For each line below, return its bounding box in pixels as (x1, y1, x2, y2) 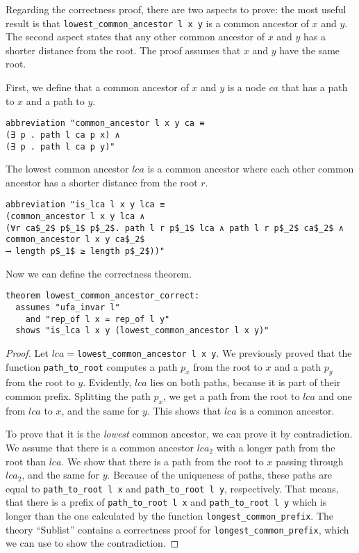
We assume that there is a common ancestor (6, 440, 194, 454)
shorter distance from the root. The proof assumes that (6, 42, 241, 57)
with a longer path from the (216, 440, 335, 454)
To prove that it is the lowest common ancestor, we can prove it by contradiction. (6, 426, 353, 441)
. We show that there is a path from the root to (61, 454, 264, 468)
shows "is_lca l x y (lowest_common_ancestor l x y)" (15, 326, 269, 336)
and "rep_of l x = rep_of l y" (25, 314, 170, 324)
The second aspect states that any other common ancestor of (6, 29, 265, 44)
